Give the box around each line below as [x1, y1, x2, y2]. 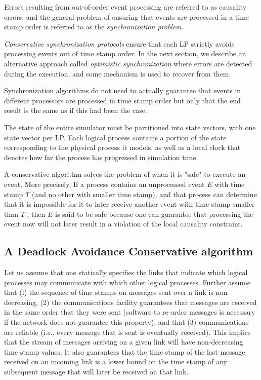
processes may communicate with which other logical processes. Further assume [4, 277, 251, 287]
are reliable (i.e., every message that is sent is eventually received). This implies [4, 326, 251, 337]
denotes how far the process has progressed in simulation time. [4, 151, 198, 162]
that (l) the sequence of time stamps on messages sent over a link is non [4, 287, 228, 297]
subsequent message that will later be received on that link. [4, 366, 189, 377]
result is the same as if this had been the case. [4, 105, 147, 116]
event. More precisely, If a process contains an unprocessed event [4, 178, 205, 189]
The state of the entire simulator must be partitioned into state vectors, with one [4, 122, 256, 132]
